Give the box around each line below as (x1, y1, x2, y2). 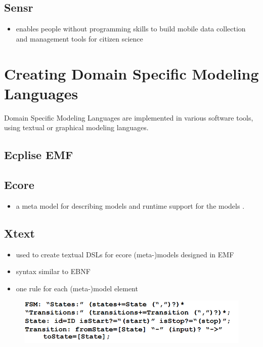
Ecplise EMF (4, 147, 73, 163)
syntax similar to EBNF (16, 266, 91, 277)
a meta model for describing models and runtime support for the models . (16, 200, 245, 211)
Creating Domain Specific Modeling (4, 63, 259, 84)
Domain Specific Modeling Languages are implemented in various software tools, (4, 112, 253, 123)
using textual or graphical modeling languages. (4, 122, 149, 133)
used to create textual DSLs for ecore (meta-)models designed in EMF (16, 249, 234, 259)
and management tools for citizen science (16, 33, 143, 44)
